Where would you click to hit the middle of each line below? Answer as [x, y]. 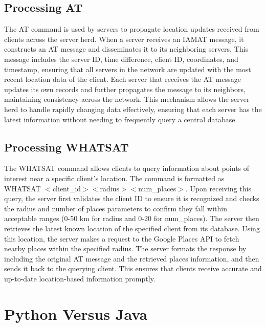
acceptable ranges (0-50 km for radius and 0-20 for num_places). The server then [132, 218]
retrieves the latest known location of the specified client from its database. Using [132, 228]
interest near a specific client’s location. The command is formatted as [114, 178]
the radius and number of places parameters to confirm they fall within [116, 208]
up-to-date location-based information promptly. [80, 278]
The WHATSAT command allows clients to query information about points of [127, 168]
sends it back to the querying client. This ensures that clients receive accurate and [133, 268]
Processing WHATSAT [66, 147]
